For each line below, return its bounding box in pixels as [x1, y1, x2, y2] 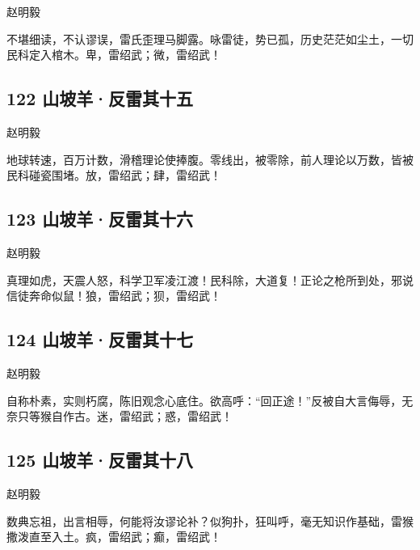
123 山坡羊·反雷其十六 [6, 206, 194, 231]
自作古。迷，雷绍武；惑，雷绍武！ [51, 408, 233, 425]
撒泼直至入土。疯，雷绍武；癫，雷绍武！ [6, 528, 221, 545]
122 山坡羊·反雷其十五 [6, 86, 194, 111]
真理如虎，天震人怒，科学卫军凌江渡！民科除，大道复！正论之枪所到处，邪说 [6, 271, 414, 288]
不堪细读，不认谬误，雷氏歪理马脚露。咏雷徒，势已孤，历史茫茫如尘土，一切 [6, 30, 414, 47]
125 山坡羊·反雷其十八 [6, 447, 194, 472]
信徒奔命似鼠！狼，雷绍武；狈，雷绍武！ [6, 287, 221, 304]
